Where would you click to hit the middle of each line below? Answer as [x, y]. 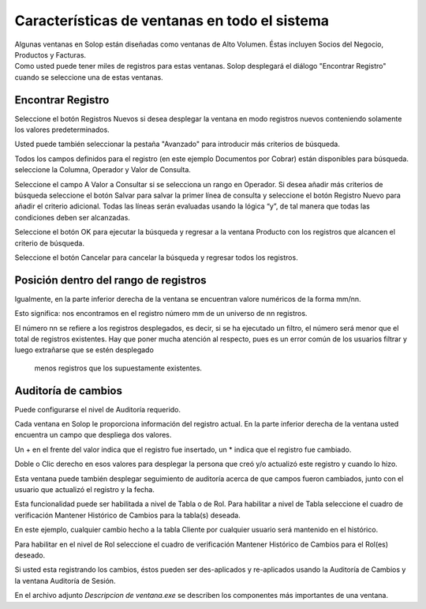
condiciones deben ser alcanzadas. [72, 217]
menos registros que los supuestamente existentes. [118, 368]
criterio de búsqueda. [49, 243]
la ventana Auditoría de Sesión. [65, 581]
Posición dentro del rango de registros [110, 280]
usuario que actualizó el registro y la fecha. [85, 490]
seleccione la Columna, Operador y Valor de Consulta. [103, 170]
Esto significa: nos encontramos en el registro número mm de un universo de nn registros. [161, 314]
